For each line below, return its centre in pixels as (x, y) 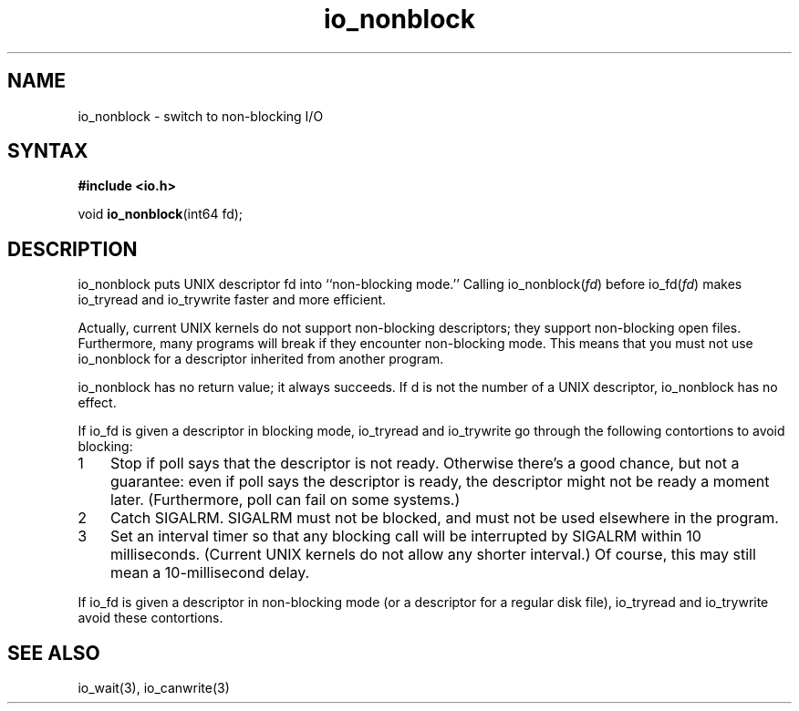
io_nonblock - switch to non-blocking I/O (201, 116)
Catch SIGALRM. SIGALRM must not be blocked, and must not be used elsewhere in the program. (444, 518)
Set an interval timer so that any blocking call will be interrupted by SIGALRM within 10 (405, 536)
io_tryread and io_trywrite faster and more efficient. (232, 300)
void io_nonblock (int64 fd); (161, 214)
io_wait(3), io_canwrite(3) (154, 688)
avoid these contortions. (150, 618)
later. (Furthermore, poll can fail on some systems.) (285, 500)
